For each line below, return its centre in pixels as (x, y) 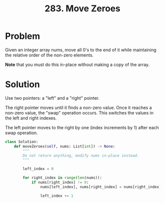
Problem (23, 36)
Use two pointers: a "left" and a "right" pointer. (52, 98)
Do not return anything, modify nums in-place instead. (81, 155)
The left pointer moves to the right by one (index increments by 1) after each (82, 127)
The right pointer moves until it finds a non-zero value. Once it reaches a (79, 107)
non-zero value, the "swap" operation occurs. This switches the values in (79, 113)
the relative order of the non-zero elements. (49, 55)
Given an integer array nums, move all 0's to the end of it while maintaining (81, 50)
